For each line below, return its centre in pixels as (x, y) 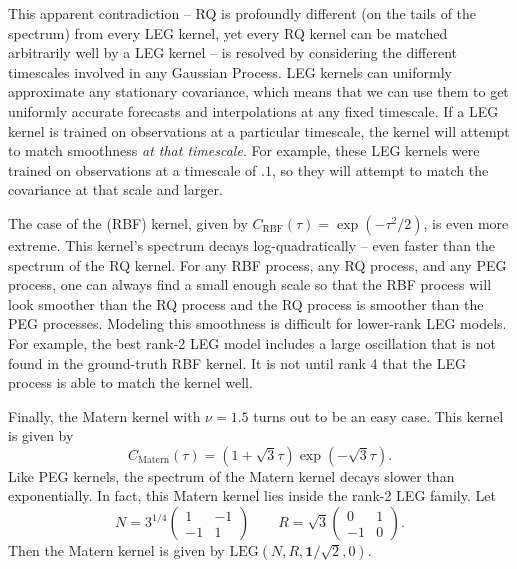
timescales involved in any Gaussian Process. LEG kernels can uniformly (230, 71)
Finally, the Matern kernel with (104, 415)
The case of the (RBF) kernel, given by (128, 222)
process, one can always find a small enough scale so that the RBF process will (250, 284)
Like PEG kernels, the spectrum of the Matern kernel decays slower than (231, 475)
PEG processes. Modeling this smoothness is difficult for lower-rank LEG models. (257, 323)
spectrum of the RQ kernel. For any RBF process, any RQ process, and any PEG (257, 264)
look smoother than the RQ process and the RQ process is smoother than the (246, 303)
